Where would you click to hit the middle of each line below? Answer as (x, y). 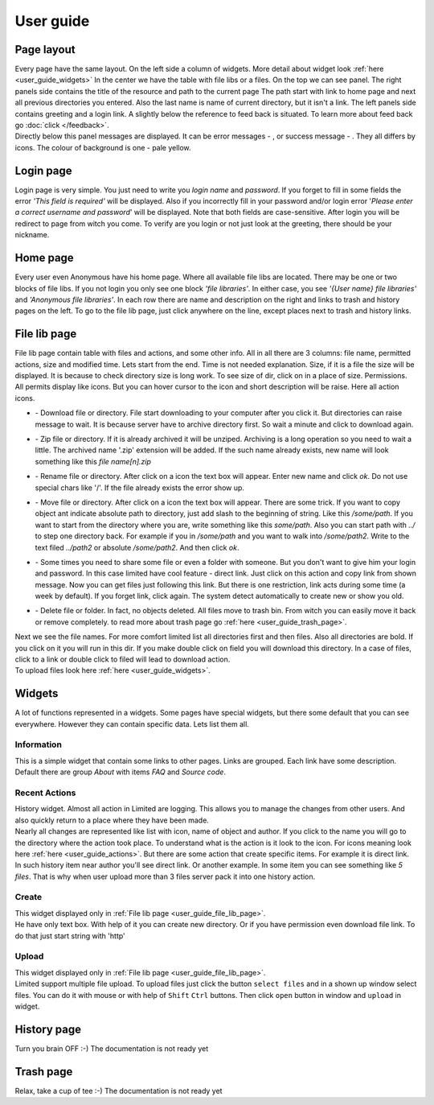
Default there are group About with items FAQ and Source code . (121, 772)
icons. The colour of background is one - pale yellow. (103, 147)
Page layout (45, 49)
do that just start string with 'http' (70, 936)
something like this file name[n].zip (93, 461)
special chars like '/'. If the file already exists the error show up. (140, 488)
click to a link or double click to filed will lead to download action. (123, 659)
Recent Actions (45, 793)
